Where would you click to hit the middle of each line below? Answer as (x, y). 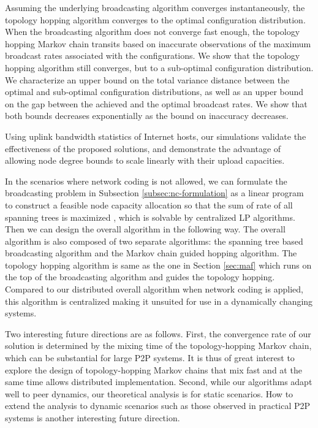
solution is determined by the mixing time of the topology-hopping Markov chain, (158, 346)
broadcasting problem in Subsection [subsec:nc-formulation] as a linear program (154, 193)
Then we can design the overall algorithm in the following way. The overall (145, 229)
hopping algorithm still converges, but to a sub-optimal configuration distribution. (159, 67)
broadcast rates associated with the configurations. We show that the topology (153, 55)
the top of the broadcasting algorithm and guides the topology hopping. (140, 277)
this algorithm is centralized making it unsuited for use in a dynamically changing (159, 301)
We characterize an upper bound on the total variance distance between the (147, 79)
